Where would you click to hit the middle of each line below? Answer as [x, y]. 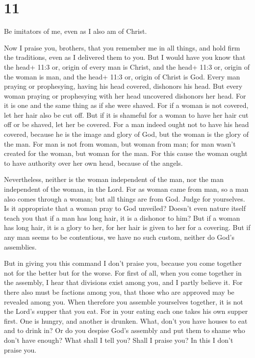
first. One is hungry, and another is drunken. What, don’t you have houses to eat [126, 320]
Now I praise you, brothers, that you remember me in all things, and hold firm [122, 47]
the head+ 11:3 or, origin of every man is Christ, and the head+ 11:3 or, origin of [127, 66]
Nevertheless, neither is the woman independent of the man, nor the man [114, 179]
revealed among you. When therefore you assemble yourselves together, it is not [124, 301]
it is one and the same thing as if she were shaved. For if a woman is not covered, [126, 105]
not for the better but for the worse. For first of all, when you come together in [123, 272]
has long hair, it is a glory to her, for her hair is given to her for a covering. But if [127, 227]
